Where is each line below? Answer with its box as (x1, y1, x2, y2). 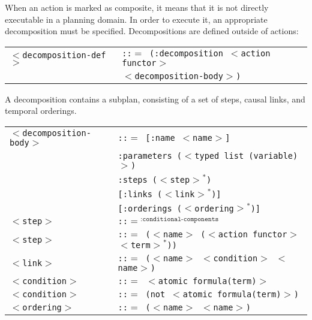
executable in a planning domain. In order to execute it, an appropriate (5, 13, 268, 25)
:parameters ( (118, 150, 182, 161)
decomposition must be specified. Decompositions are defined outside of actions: (5, 25, 299, 37)
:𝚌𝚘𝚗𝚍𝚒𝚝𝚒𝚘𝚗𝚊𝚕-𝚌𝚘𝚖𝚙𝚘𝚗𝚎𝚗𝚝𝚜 (140, 215, 219, 222)
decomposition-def (22, 50, 106, 60)
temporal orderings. (5, 104, 77, 117)
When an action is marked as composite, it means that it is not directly (5, 1, 269, 13)
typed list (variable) (194, 150, 298, 161)
